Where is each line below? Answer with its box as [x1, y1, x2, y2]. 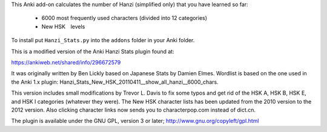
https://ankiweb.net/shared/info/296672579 [11, 58, 121, 66]
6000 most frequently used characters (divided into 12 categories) [41, 14, 208, 22]
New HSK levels [41, 23, 85, 30]
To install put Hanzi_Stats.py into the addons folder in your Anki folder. [11, 37, 195, 44]
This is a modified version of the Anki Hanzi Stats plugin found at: [11, 48, 175, 55]
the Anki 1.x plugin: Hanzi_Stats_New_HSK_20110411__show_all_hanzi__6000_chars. [11, 78, 219, 86]
